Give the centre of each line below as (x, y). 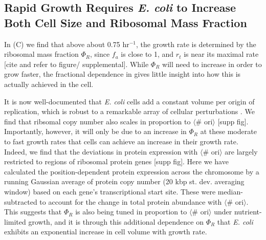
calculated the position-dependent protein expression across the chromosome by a (132, 171)
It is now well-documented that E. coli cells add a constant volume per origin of (129, 101)
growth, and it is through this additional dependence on (116, 221)
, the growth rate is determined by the (196, 44)
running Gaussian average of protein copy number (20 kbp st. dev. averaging (124, 181)
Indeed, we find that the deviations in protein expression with (101, 151)
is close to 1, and (147, 54)
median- (230, 191)
